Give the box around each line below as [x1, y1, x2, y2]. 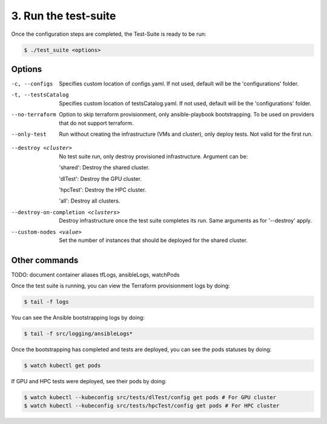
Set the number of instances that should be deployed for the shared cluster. [59, 237, 248, 244]
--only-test [11, 130, 47, 138]
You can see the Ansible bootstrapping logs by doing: [11, 314, 145, 321]
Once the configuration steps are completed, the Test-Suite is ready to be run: [11, 30, 206, 38]
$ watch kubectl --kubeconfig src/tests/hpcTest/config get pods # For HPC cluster [24, 402, 280, 409]
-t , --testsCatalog [11, 92, 69, 98]
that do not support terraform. [59, 119, 134, 127]
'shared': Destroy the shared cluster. [59, 164, 150, 171]
